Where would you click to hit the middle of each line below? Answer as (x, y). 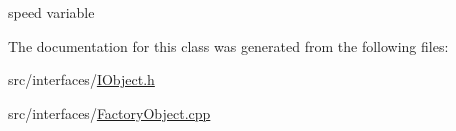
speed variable (51, 12)
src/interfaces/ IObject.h (81, 79)
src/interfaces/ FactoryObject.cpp (109, 112)
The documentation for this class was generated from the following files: (228, 45)
